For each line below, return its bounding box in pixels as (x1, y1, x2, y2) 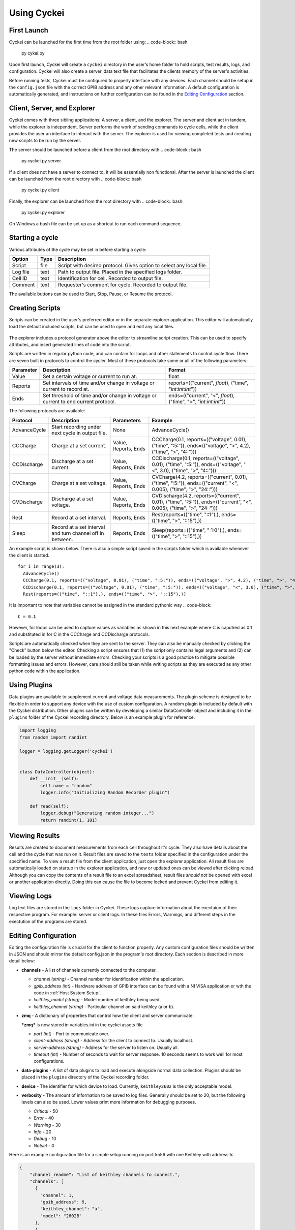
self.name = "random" (40, 783, 92, 788)
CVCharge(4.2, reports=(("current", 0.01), (151, 473, 248, 480)
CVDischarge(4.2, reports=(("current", (151, 492, 240, 499)
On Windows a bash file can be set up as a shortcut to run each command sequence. (9, 220, 182, 226)
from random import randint (19, 735, 87, 740)
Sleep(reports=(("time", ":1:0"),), (151, 526, 226, 533)
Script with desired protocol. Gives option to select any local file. (58, 262, 207, 269)
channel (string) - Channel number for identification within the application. (33, 976, 184, 982)
